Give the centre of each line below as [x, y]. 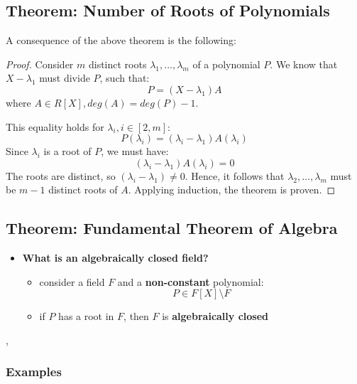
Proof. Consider [40, 64]
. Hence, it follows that [235, 175]
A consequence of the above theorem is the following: [121, 40]
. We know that [304, 64]
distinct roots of [83, 190]
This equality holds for [55, 126]
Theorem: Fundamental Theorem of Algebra [172, 228]
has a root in [86, 316]
